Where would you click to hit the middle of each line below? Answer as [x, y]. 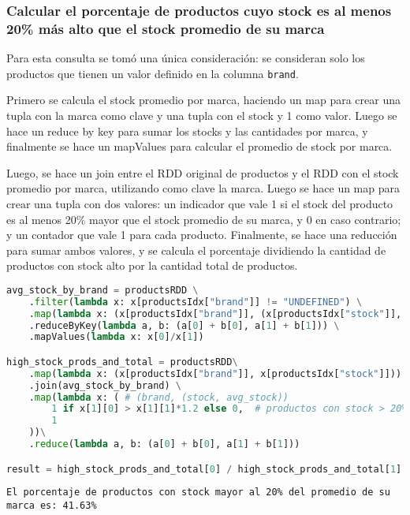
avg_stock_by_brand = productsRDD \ [102, 290]
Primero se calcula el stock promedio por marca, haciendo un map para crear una [203, 100]
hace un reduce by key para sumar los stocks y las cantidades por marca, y [187, 131]
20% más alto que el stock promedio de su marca [166, 28]
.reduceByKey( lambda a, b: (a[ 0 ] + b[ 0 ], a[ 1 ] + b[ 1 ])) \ [184, 325]
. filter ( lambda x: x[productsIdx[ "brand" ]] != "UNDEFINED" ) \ [196, 302]
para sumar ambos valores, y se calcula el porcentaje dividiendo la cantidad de [196, 250]
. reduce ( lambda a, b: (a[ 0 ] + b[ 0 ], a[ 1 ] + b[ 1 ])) [164, 444]
